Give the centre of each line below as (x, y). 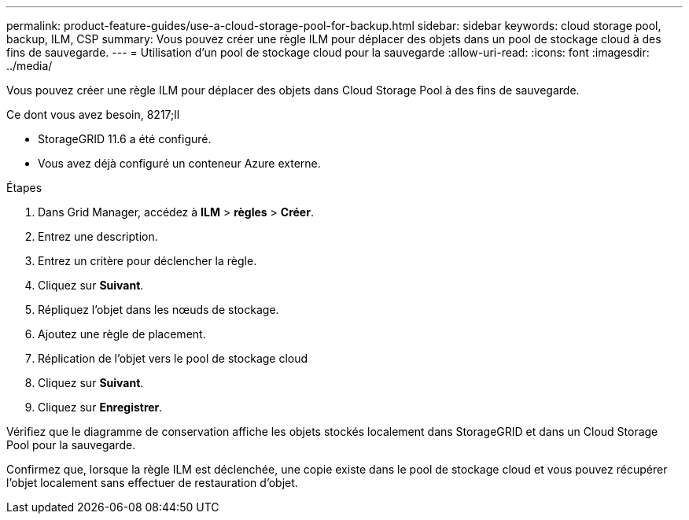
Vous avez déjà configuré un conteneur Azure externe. (179, 163)
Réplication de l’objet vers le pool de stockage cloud (173, 358)
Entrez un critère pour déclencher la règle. (147, 261)
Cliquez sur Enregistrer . (100, 407)
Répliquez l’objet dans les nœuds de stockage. (158, 310)
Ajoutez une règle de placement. (122, 334)
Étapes (24, 188)
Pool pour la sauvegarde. (71, 445)
